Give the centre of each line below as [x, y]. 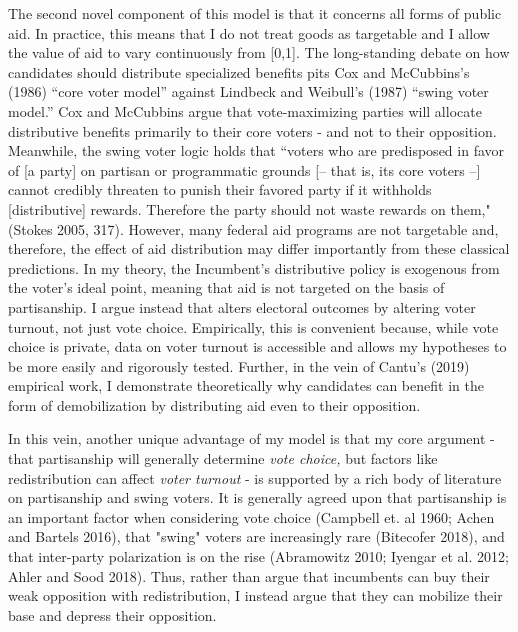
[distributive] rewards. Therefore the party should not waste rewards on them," [249, 208]
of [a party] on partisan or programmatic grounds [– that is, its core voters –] [244, 169]
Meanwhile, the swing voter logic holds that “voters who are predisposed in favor [256, 150]
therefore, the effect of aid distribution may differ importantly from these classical [259, 248]
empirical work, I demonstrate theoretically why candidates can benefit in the [246, 385]
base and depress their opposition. [112, 614]
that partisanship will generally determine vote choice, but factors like [223, 458]
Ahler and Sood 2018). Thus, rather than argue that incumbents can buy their [249, 575]
